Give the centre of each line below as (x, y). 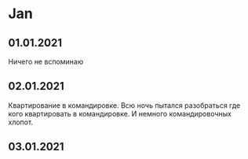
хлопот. (21, 122)
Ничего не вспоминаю (46, 61)
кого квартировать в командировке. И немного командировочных (120, 113)
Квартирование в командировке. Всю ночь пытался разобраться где (124, 105)
